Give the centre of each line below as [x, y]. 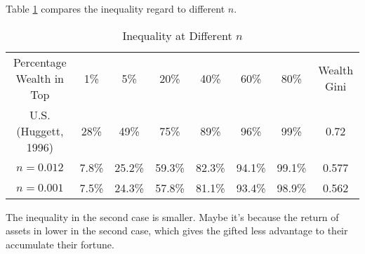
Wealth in [40, 78]
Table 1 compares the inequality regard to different [115, 8]
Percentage [40, 62]
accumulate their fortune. [60, 244]
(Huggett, [40, 131]
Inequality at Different [177, 35]
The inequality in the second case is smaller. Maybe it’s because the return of [172, 216]
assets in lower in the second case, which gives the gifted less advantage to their [177, 230]
